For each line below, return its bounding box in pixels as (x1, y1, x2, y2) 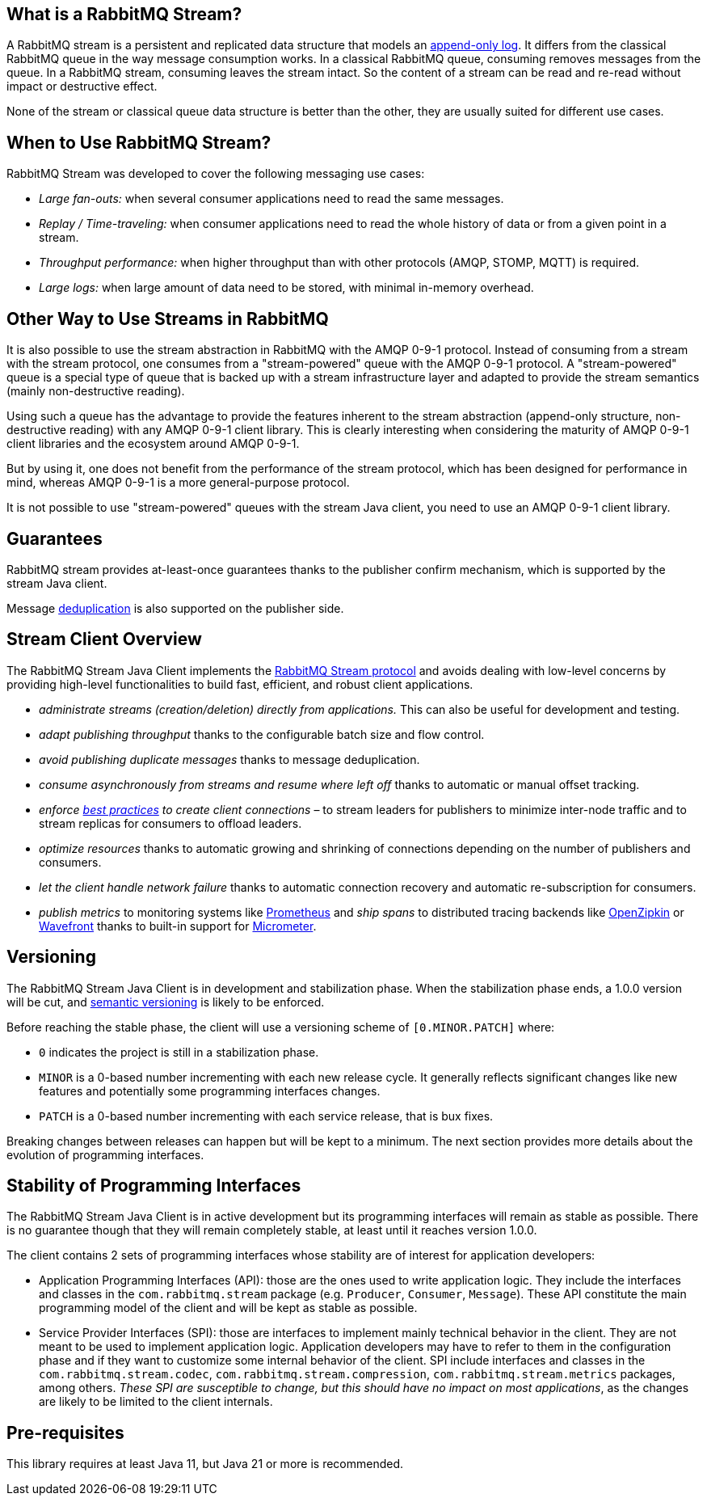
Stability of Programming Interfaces (6, 1175, 301, 1196)
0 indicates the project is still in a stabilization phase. (39, 1044, 319, 1059)
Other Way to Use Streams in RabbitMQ (6, 308, 329, 329)
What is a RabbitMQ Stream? (6, 4, 242, 24)
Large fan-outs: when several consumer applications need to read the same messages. (39, 192, 504, 206)
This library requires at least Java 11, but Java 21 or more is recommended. (6, 1457, 404, 1471)
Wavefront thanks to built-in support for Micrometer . (39, 918, 317, 933)
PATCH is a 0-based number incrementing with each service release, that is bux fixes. (39, 1108, 494, 1123)
